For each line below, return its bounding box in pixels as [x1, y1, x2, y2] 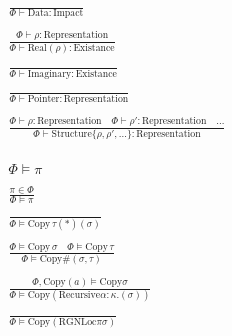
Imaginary [27, 69, 72, 80]
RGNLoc [58, 317, 97, 328]
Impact [53, 8, 84, 19]
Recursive [58, 290, 101, 301]
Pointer [27, 93, 60, 104]
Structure [51, 128, 92, 139]
